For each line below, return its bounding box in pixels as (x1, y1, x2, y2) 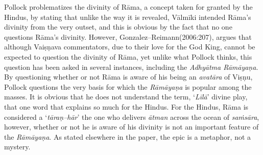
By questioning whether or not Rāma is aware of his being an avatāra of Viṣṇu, (4, 71, 253, 82)
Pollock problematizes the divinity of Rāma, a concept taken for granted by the (4, 2, 253, 12)
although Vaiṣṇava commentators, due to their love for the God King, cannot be (4, 41, 255, 52)
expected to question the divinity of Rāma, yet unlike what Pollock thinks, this (4, 51, 252, 62)
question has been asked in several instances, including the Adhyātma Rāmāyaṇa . (4, 61, 258, 72)
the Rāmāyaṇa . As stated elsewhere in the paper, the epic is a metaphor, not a (4, 131, 251, 142)
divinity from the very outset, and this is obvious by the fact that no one (4, 21, 232, 32)
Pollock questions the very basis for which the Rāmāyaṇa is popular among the (4, 81, 252, 92)
